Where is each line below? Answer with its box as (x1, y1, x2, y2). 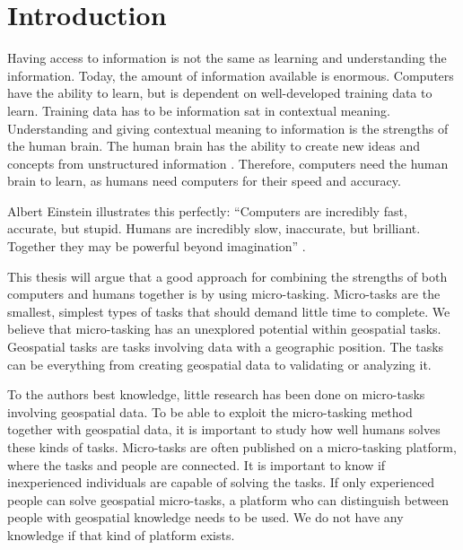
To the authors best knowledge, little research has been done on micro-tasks (7, 385, 425, 404)
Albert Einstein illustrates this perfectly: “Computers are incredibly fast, (7, 201, 407, 220)
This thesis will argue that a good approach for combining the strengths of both (7, 266, 448, 285)
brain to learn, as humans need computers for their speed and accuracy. (7, 171, 401, 190)
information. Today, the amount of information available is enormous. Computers (7, 65, 454, 84)
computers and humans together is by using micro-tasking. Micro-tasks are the (7, 284, 441, 303)
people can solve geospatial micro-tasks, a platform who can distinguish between (7, 490, 450, 509)
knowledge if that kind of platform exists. (7, 525, 235, 544)
